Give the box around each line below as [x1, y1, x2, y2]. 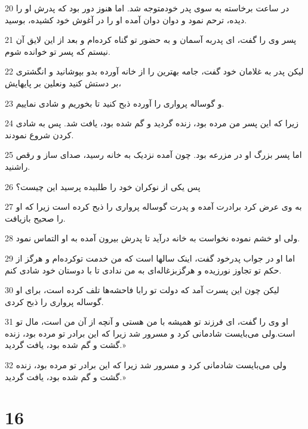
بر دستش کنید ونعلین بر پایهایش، [5, 76, 122, 89]
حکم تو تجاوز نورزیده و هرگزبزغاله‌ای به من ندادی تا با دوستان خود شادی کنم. [5, 263, 282, 276]
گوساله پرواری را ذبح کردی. [5, 295, 104, 307]
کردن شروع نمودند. [5, 128, 74, 141]
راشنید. [5, 160, 30, 172]
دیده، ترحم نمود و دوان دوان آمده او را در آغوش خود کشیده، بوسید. [5, 13, 247, 26]
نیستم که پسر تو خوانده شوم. [5, 45, 110, 57]
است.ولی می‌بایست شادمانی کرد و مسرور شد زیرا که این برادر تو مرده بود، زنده [5, 327, 295, 339]
